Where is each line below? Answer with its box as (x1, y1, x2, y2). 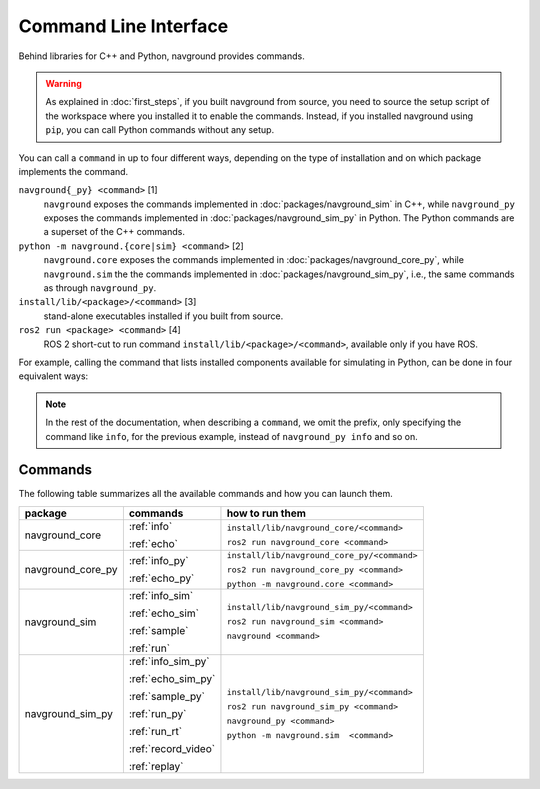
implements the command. (18, 165, 129, 177)
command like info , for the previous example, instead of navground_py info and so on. (45, 430, 419, 442)
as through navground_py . (43, 282, 157, 294)
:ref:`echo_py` (128, 571, 195, 585)
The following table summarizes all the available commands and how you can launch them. (18, 488, 394, 500)
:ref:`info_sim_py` (128, 654, 210, 668)
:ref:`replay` (128, 759, 184, 773)
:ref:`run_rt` (128, 724, 183, 738)
